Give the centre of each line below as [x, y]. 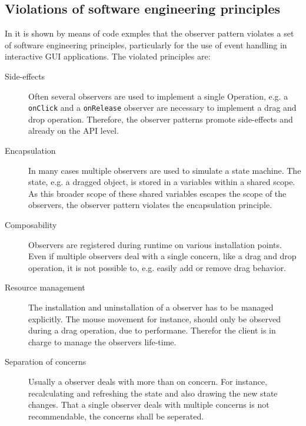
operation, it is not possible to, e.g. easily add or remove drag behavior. [157, 267]
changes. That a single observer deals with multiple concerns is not [149, 404]
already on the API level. [74, 131]
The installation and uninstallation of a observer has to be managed [151, 307]
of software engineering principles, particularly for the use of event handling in [146, 44]
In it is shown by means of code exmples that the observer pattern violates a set [149, 33]
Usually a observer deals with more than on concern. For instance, [148, 381]
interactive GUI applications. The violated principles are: [108, 56]
